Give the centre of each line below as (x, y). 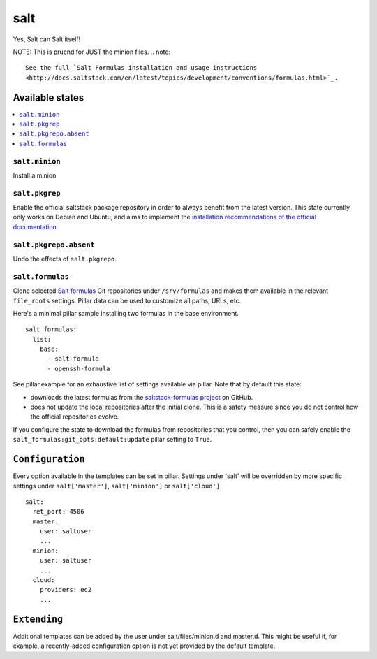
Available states (49, 97)
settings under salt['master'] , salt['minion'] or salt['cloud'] (116, 486)
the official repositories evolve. (75, 417)
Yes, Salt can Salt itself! (47, 39)
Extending (38, 619)
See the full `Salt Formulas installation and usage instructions (141, 68)
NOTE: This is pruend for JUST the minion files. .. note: (92, 52)
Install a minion (35, 175)
